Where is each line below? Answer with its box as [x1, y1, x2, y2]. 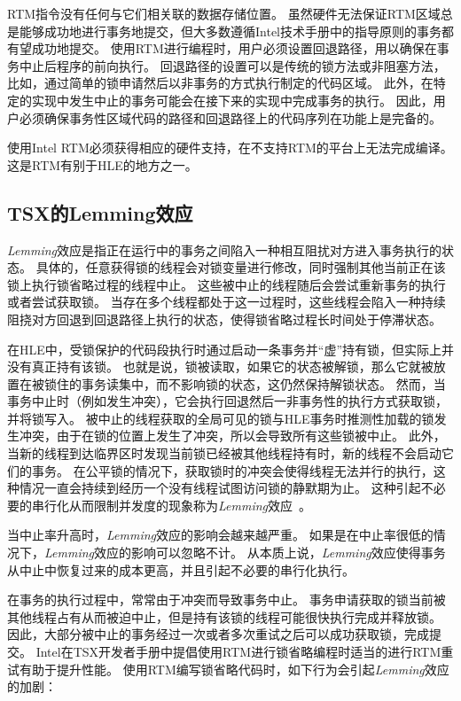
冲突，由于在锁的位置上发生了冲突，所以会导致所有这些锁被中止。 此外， [19, 426, 446, 445]
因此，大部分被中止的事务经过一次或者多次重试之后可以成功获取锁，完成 [7, 625, 429, 643]
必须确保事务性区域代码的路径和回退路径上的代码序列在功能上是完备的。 [19, 108, 441, 127]
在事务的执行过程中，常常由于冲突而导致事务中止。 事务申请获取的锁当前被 [7, 590, 446, 609]
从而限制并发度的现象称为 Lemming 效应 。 [68, 495, 312, 514]
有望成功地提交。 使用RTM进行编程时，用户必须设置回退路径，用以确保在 [7, 39, 437, 58]
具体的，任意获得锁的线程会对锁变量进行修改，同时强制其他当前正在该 [35, 258, 446, 277]
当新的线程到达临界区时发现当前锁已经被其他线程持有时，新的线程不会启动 [7, 444, 441, 463]
